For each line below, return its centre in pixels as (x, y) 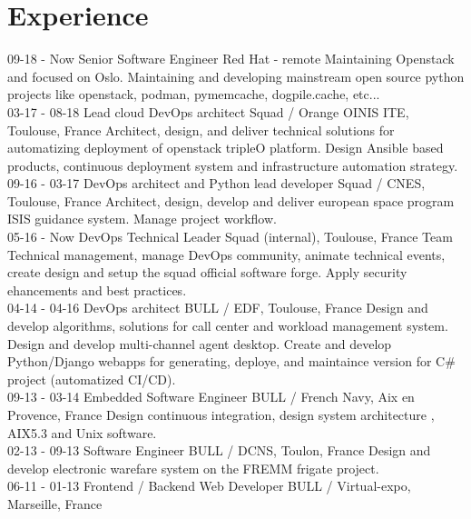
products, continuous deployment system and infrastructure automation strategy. (233, 165)
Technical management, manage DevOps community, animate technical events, (226, 254)
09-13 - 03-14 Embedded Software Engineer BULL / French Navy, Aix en (211, 397)
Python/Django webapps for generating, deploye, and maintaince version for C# (231, 361)
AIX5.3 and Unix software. (82, 432)
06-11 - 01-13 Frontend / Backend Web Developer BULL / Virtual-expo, (209, 486)
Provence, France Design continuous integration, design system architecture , (221, 414)
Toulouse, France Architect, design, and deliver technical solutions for (201, 130)
